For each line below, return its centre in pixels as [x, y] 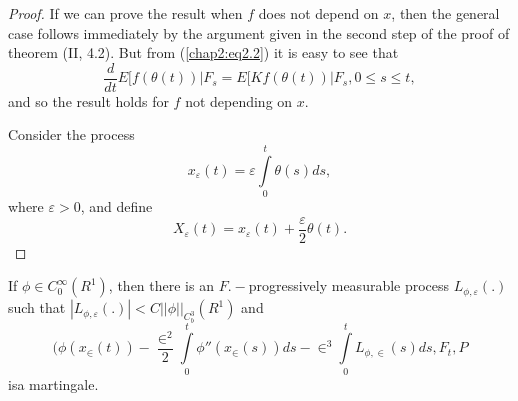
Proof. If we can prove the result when [125, 13]
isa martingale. [53, 383]
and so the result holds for [88, 100]
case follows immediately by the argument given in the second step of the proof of [259, 32]
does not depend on [318, 13]
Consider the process [71, 134]
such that [37, 307]
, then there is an [161, 285]
